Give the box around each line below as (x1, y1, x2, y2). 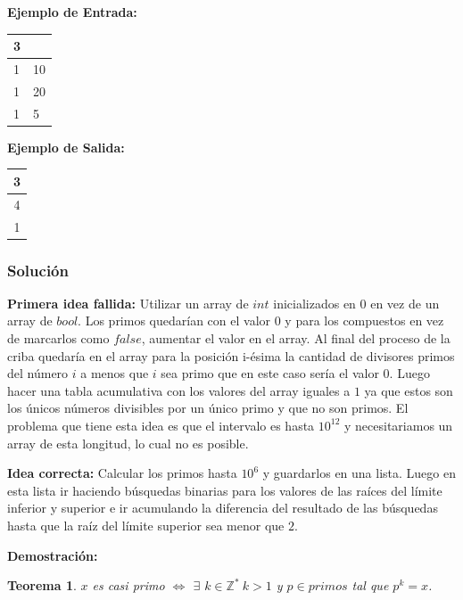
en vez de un (370, 293, 440, 312)
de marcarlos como (7, 329, 110, 347)
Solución (7, 259, 69, 281)
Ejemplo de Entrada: (7, 3, 137, 21)
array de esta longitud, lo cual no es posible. (7, 433, 249, 452)
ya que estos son (364, 381, 453, 399)
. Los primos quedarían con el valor (78, 311, 271, 330)
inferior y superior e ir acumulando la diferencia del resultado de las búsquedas (7, 498, 438, 517)
